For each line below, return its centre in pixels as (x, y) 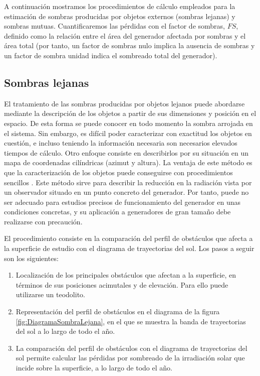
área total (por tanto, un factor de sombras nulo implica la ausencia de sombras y (129, 45)
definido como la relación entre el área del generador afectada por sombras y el (125, 35)
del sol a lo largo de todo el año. (65, 331)
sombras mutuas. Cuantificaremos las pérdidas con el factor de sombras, (114, 26)
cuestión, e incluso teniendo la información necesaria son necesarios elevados (121, 143)
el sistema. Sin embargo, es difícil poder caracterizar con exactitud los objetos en (128, 133)
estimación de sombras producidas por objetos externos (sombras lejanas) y (120, 16)
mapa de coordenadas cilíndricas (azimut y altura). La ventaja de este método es (128, 162)
